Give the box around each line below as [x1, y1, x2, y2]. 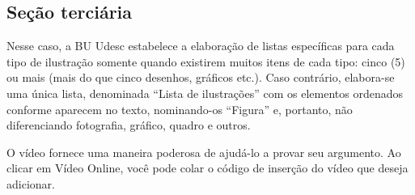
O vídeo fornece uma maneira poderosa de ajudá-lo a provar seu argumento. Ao [6, 143, 401, 160]
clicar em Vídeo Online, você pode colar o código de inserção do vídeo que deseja [6, 159, 409, 176]
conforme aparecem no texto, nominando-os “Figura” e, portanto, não [6, 100, 353, 117]
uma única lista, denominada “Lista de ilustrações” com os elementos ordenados [6, 84, 403, 101]
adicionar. [6, 175, 55, 192]
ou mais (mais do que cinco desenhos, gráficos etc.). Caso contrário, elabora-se [6, 69, 395, 86]
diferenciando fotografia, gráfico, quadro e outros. [6, 117, 251, 134]
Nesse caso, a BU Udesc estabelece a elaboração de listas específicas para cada [6, 37, 395, 54]
